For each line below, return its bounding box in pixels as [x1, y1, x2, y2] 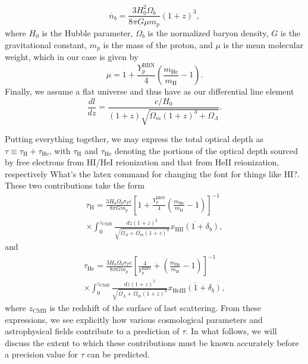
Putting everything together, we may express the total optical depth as [5, 133, 263, 145]
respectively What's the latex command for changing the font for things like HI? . [5, 167, 300, 180]
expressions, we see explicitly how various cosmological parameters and [5, 313, 263, 325]
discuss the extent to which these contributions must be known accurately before [5, 336, 299, 349]
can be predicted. [87, 348, 150, 360]
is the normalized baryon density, [147, 27, 269, 39]
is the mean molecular [223, 38, 304, 51]
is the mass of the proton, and [103, 38, 213, 51]
